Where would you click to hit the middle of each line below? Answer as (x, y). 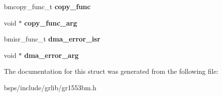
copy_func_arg (51, 22)
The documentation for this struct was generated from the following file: (111, 71)
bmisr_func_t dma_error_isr (52, 39)
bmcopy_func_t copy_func (47, 6)
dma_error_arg (52, 55)
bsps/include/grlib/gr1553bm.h (50, 87)
